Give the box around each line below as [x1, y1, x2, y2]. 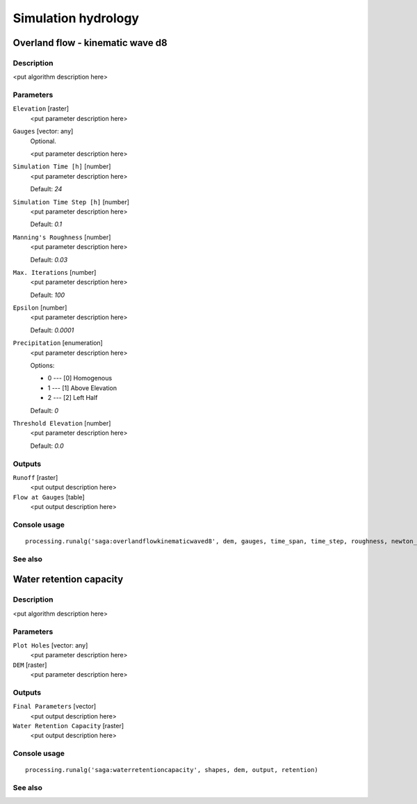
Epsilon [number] [13, 303, 67, 312]
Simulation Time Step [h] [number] [13, 198, 130, 206]
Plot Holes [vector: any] [13, 641, 88, 650]
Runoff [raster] [13, 473, 58, 481]
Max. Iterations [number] [13, 268, 97, 276]
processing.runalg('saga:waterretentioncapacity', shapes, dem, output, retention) [25, 766, 319, 774]
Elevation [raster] [13, 104, 69, 113]
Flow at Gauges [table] [13, 492, 85, 501]
